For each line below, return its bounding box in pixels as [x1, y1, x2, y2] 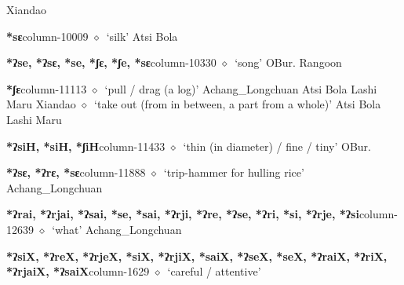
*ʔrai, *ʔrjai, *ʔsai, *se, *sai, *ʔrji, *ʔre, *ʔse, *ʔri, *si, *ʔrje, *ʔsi [6, 206, 359, 222]
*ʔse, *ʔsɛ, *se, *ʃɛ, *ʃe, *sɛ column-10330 [6, 54, 217, 71]
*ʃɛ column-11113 [6, 80, 87, 97]
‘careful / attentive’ [167, 263, 261, 280]
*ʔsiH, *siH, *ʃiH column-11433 [6, 137, 166, 154]
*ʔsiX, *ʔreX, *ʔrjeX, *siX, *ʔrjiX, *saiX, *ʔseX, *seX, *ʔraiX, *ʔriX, [6, 247, 388, 264]
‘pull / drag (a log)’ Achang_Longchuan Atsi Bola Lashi [104, 80, 377, 97]
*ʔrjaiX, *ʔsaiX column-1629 [6, 263, 150, 280]
